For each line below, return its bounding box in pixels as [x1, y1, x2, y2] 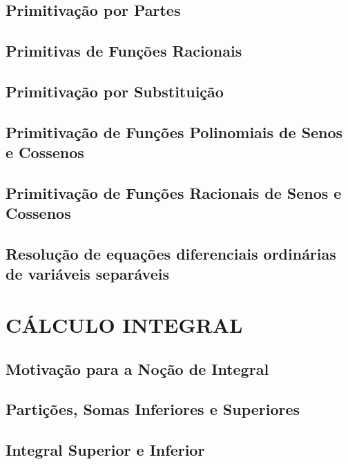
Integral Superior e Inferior [6, 439, 205, 461]
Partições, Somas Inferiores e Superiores [6, 398, 300, 420]
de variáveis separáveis [6, 263, 169, 284]
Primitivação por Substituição [6, 80, 224, 101]
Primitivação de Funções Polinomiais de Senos [6, 121, 343, 142]
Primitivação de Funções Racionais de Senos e [6, 182, 342, 203]
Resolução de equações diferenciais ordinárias [6, 243, 336, 264]
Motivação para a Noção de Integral [6, 358, 269, 379]
